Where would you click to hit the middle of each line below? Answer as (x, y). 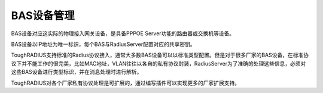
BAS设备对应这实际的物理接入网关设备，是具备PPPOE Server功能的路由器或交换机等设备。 (123, 33)
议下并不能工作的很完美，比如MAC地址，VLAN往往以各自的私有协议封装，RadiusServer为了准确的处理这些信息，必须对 (159, 63)
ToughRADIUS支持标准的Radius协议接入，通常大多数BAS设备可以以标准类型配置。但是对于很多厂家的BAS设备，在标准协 (160, 55)
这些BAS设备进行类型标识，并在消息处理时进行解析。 (77, 72)
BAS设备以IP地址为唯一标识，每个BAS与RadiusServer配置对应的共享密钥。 (103, 44)
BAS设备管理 (43, 15)
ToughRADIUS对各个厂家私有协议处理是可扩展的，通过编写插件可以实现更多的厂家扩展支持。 (126, 83)
